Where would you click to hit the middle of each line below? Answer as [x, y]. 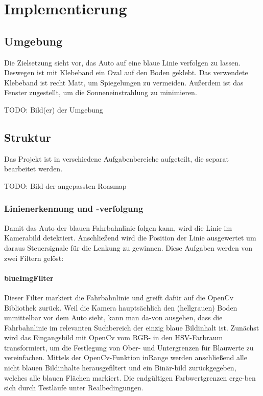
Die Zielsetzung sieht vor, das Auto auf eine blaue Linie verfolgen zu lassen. [122, 62]
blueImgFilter [29, 278]
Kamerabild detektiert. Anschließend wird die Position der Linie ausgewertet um [130, 238]
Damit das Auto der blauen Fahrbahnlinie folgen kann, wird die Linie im [118, 227]
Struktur [28, 137]
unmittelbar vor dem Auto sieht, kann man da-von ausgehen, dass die [113, 317]
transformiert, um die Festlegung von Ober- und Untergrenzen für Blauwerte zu [129, 347]
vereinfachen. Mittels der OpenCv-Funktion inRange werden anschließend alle [126, 357]
